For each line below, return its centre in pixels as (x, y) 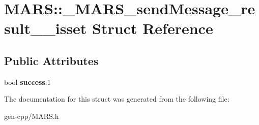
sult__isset (46, 28)
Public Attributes (51, 60)
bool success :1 (27, 82)
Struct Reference (153, 28)
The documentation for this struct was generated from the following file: (117, 99)
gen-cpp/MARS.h (32, 116)
